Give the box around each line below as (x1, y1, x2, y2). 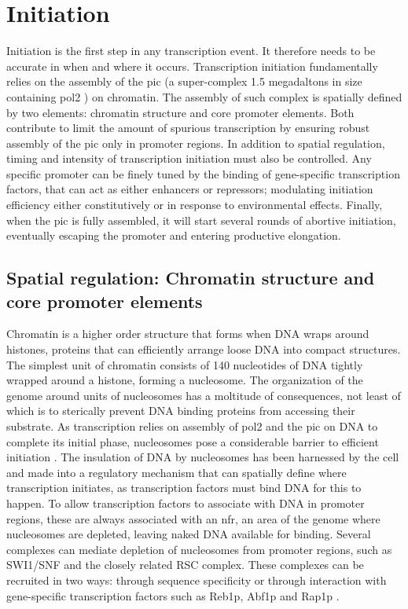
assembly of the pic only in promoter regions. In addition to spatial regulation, (6, 134, 385, 151)
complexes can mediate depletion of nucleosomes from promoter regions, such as (6, 541, 392, 557)
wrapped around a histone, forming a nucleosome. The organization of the (6, 372, 363, 388)
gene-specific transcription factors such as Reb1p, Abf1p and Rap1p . (6, 587, 340, 603)
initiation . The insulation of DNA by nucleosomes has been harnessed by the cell (6, 449, 399, 465)
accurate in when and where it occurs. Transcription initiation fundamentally (6, 57, 378, 74)
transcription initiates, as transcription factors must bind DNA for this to (6, 479, 362, 496)
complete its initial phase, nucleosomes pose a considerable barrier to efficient (6, 433, 379, 449)
